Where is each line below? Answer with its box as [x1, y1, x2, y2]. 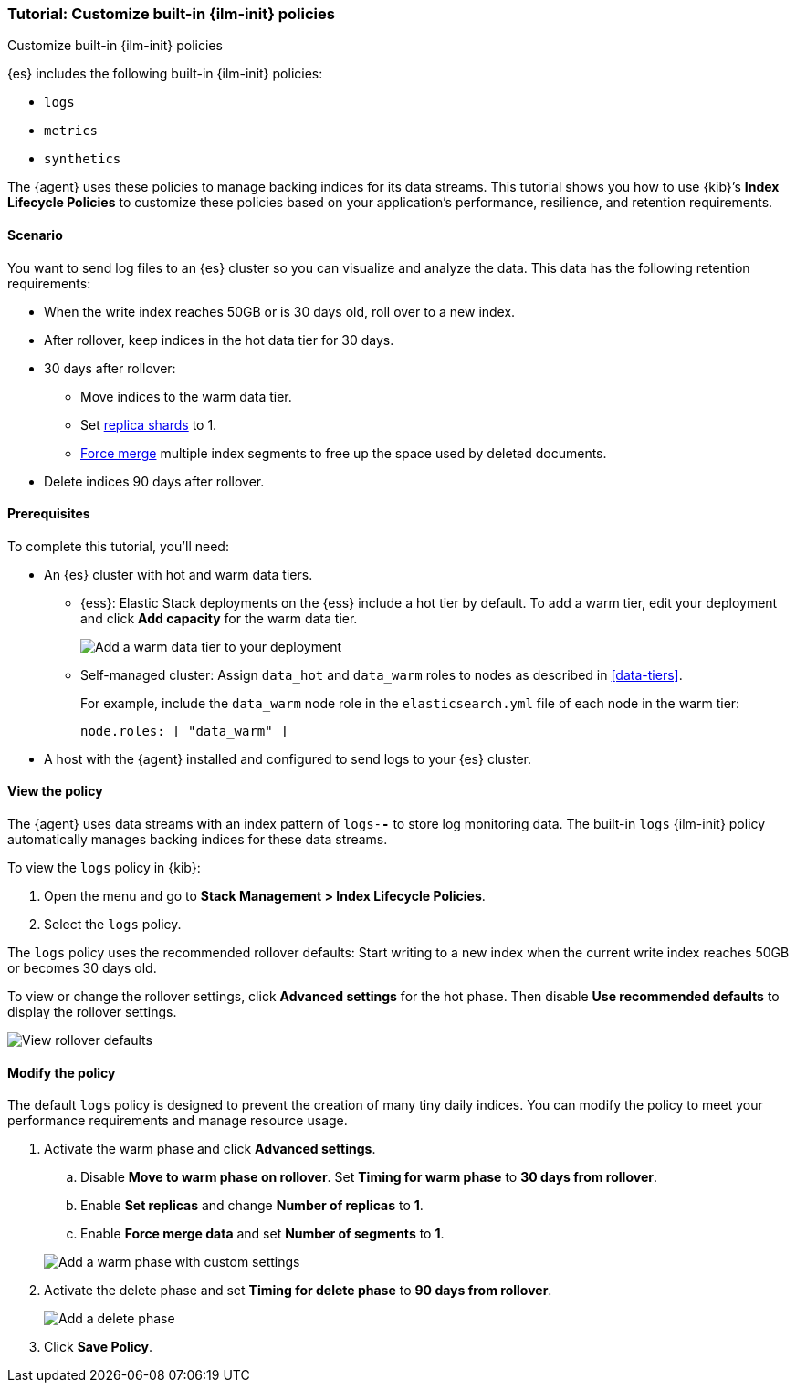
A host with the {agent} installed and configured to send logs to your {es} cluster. [44, 750, 531, 767]
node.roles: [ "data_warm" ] [80, 723, 288, 738]
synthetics [44, 152, 121, 167]
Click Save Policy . [44, 1339, 153, 1355]
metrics [44, 123, 99, 139]
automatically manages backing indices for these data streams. [7, 831, 388, 848]
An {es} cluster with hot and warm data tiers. [44, 566, 313, 582]
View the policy [7, 783, 103, 800]
